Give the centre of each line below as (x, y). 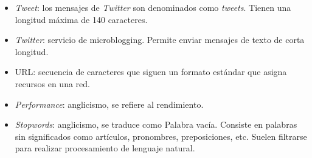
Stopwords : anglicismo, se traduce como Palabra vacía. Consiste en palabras (156, 124)
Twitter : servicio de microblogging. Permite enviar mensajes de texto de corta (160, 40)
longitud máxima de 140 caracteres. (81, 19)
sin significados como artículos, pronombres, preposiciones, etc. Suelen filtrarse (161, 136)
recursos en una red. (52, 83)
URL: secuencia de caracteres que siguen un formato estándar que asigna (151, 72)
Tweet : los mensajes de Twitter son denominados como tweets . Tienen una (153, 7)
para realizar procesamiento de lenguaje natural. (105, 148)
